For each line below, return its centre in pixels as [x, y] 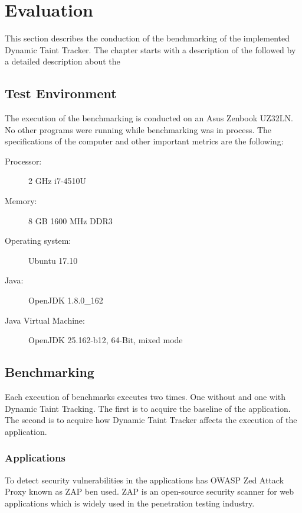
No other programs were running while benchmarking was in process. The [138, 129]
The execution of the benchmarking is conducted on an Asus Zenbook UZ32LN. [149, 118]
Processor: [23, 161]
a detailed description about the [63, 61]
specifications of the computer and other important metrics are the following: [144, 141]
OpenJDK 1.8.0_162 [66, 300]
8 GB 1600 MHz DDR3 [70, 220]
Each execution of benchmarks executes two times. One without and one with [145, 397]
